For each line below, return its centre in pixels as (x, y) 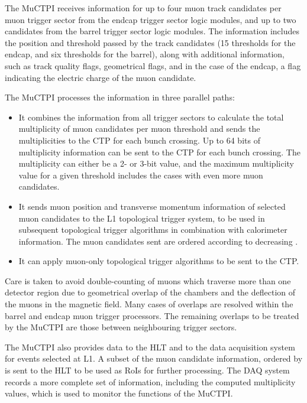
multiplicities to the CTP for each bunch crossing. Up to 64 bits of (139, 140)
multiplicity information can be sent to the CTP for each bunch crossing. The (159, 152)
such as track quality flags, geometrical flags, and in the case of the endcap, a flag (153, 65)
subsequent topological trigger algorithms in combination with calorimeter (153, 230)
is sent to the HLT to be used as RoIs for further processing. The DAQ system (147, 370)
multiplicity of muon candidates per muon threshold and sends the (139, 129)
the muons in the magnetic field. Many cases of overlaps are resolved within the (149, 304)
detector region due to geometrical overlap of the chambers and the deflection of (150, 292)
